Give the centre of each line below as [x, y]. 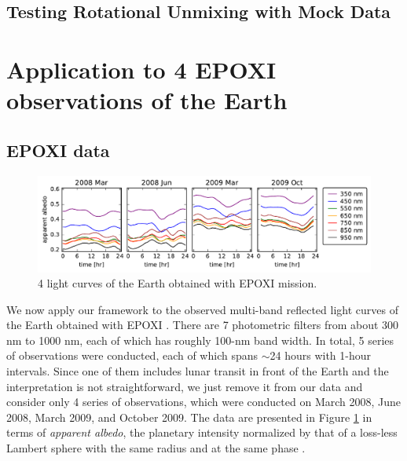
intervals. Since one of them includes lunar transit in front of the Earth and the [198, 371]
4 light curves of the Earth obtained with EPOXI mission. [178, 283]
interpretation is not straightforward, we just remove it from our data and [185, 386]
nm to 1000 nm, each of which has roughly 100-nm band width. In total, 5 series [200, 340]
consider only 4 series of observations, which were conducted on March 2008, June [204, 402]
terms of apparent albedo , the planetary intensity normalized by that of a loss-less [202, 432]
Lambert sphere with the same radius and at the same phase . [156, 448]
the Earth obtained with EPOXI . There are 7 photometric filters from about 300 [203, 325]
